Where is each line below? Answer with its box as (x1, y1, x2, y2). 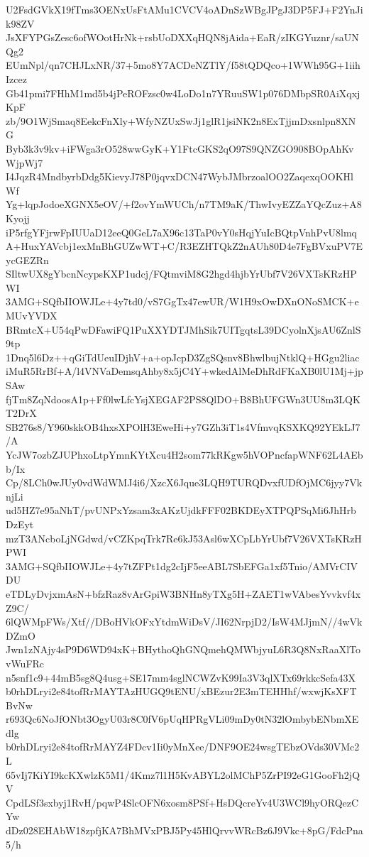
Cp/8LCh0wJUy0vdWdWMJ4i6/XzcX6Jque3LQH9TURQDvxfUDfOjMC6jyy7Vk (6, 475, 363, 490)
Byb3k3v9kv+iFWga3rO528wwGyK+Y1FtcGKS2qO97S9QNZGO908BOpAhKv (6, 141, 354, 155)
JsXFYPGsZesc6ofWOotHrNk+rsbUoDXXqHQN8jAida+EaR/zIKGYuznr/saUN (6, 30, 359, 45)
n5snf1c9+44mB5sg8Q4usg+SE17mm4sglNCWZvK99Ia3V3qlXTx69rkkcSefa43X (6, 670, 356, 684)
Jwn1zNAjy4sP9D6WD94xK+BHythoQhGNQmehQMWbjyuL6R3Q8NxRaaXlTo (6, 642, 360, 657)
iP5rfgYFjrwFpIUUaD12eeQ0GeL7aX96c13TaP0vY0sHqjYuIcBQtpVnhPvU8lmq (6, 224, 357, 239)
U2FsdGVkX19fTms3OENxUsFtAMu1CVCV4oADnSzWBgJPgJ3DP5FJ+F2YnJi (6, 2, 363, 16)
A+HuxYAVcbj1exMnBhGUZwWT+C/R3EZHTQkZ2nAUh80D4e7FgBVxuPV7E (6, 239, 363, 253)
